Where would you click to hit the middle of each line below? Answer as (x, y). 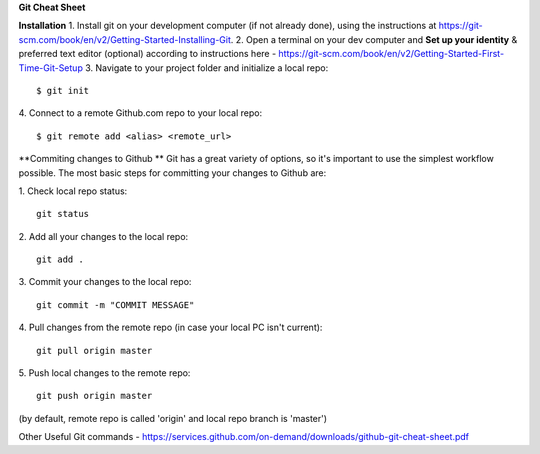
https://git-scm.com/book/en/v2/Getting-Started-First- (391, 54)
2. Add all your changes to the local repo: (103, 236)
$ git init (63, 90)
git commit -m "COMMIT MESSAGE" (115, 304)
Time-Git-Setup (51, 67)
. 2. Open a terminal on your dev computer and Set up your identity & (374, 39)
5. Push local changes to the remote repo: (104, 373)
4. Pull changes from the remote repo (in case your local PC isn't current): (170, 327)
